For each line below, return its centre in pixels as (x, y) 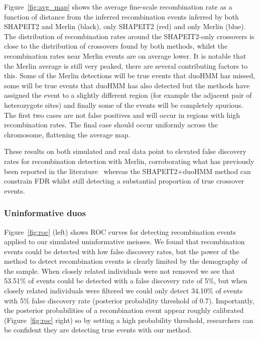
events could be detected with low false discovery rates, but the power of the (122, 251)
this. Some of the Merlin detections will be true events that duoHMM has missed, (130, 75)
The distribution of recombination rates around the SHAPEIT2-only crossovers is (129, 36)
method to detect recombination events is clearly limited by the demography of (126, 261)
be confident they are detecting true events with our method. (98, 330)
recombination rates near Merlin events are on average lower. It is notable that (125, 55)
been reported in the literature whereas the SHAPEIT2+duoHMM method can (127, 171)
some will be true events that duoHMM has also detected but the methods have (127, 85)
